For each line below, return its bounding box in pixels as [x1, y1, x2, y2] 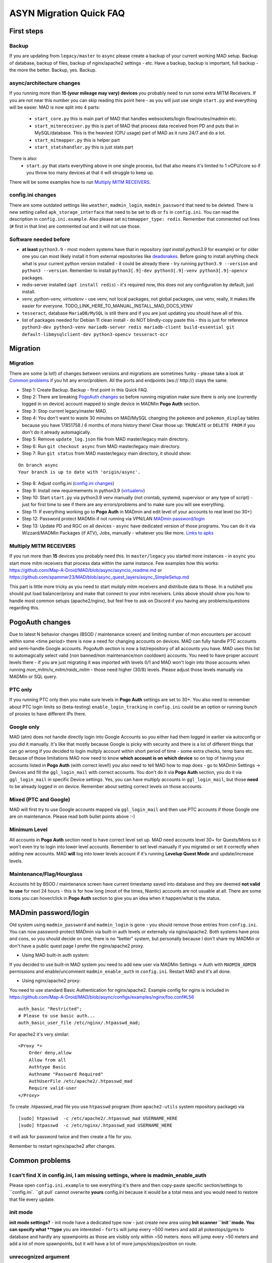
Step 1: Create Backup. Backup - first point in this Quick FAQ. [22, 386, 148, 393]
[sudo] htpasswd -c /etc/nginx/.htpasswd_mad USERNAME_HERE [18, 1123, 172, 1128]
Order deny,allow [28, 1050, 72, 1056]
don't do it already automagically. [22, 429, 91, 435]
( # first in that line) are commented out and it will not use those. [9, 223, 141, 229]
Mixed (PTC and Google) [9, 796, 71, 803]
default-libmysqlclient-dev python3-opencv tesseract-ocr [22, 331, 168, 337]
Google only [9, 723, 40, 730]
